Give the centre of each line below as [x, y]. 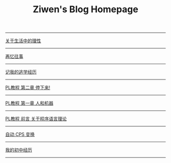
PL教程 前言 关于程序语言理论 [36, 119]
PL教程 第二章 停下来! [28, 88]
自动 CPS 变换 [20, 134]
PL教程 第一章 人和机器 [29, 103]
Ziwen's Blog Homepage [85, 9]
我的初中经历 [19, 150]
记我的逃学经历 [21, 72]
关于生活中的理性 [23, 41]
